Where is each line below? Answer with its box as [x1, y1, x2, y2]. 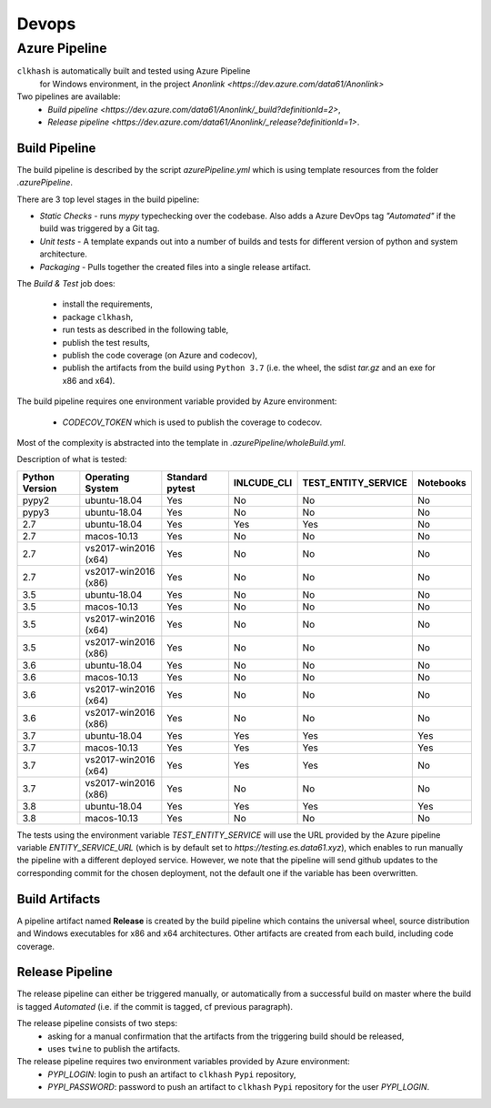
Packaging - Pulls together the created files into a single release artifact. [39, 261, 311, 272]
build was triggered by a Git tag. [39, 223, 160, 234]
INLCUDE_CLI [233, 476, 293, 489]
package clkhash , [62, 311, 134, 322]
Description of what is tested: [16, 454, 127, 465]
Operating [85, 470, 130, 483]
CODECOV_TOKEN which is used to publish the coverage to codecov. [62, 417, 323, 428]
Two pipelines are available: [16, 91, 122, 102]
